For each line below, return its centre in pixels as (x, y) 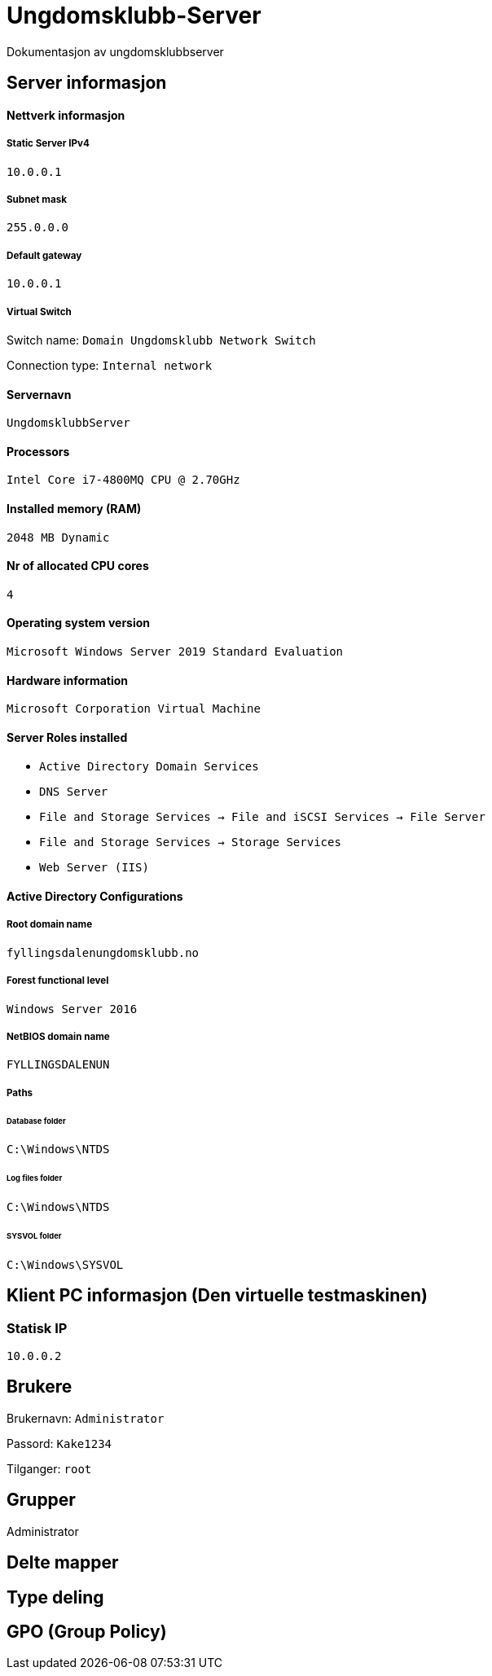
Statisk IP (37, 1328)
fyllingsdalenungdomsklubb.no (103, 952)
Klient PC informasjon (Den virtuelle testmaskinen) (217, 1296)
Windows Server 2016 (72, 1009)
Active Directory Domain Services (149, 767)
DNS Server (74, 792)
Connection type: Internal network (110, 365)
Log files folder (35, 1178)
